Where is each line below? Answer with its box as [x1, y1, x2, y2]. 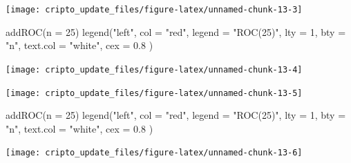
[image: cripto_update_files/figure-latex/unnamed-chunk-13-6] [6, 148, 303, 158]
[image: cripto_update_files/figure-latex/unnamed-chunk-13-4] [6, 64, 303, 75]
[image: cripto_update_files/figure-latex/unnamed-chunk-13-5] [6, 88, 303, 98]
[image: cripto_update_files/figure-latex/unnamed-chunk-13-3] [6, 5, 303, 15]
